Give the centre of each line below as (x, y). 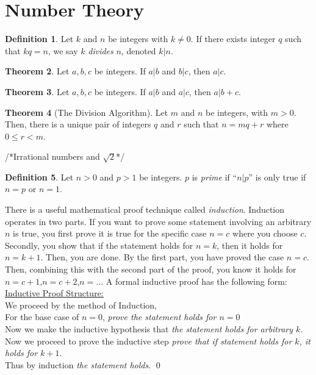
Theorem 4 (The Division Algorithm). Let (87, 112)
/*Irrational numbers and (52, 156)
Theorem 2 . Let (37, 71)
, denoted (138, 50)
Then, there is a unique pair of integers (78, 124)
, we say (63, 50)
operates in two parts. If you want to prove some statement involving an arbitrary (158, 221)
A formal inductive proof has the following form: (196, 281)
